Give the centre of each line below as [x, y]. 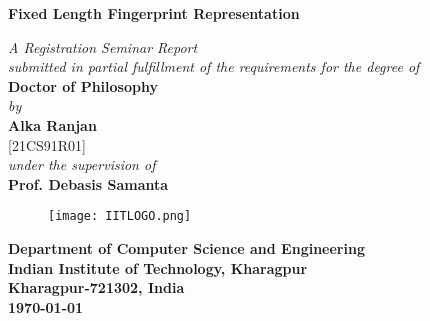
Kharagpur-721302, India [96, 287]
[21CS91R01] [47, 144]
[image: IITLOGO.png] [120, 216]
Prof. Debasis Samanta [88, 183]
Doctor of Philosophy [83, 85]
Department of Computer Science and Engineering [186, 248]
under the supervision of [82, 164]
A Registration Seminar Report [103, 46]
